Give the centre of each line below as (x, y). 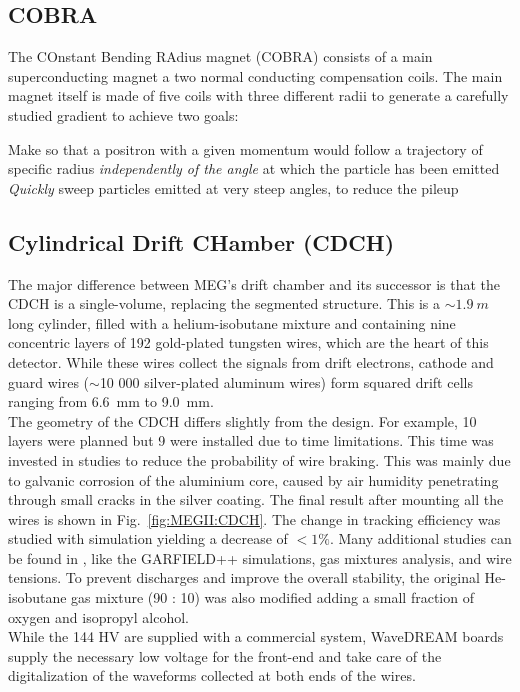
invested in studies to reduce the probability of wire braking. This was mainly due (259, 459)
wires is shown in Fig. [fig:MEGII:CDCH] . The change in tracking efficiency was (254, 518)
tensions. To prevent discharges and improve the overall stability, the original (244, 577)
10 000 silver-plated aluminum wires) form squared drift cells (286, 381)
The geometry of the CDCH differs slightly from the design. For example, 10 (242, 420)
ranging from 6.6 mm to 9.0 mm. (111, 401)
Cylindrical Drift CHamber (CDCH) (201, 241)
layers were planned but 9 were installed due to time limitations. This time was (251, 440)
